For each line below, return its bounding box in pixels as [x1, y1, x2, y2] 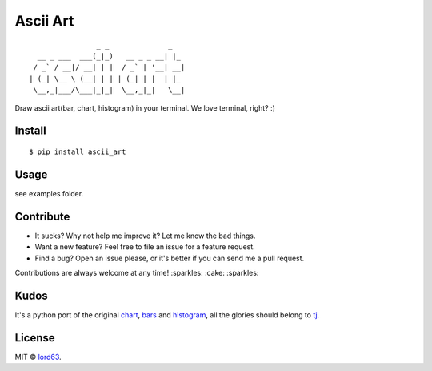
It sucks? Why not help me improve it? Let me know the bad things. [34, 231, 256, 240]
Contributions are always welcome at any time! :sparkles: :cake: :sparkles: [14, 268, 259, 277]
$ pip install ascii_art [29, 147, 126, 156]
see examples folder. [14, 188, 84, 198]
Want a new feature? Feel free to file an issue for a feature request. [34, 242, 255, 252]
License [14, 331, 55, 345]
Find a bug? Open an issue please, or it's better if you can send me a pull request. [34, 253, 305, 263]
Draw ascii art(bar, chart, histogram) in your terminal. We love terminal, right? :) [14, 103, 276, 112]
